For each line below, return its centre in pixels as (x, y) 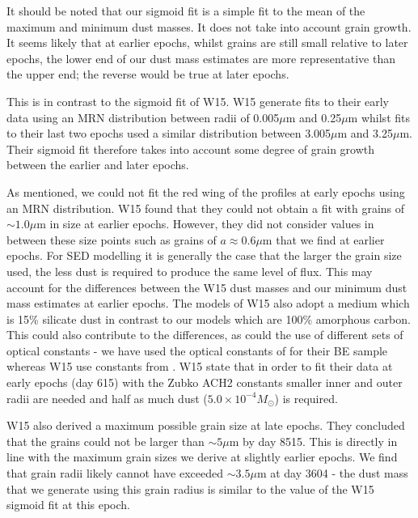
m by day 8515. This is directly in (313, 441)
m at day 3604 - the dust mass (332, 473)
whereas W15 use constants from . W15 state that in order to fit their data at (200, 366)
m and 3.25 (365, 133)
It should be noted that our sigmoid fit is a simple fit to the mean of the (186, 11)
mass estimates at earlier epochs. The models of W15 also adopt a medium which (208, 303)
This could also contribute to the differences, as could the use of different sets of (205, 335)
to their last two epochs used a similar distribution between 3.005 (169, 133)
